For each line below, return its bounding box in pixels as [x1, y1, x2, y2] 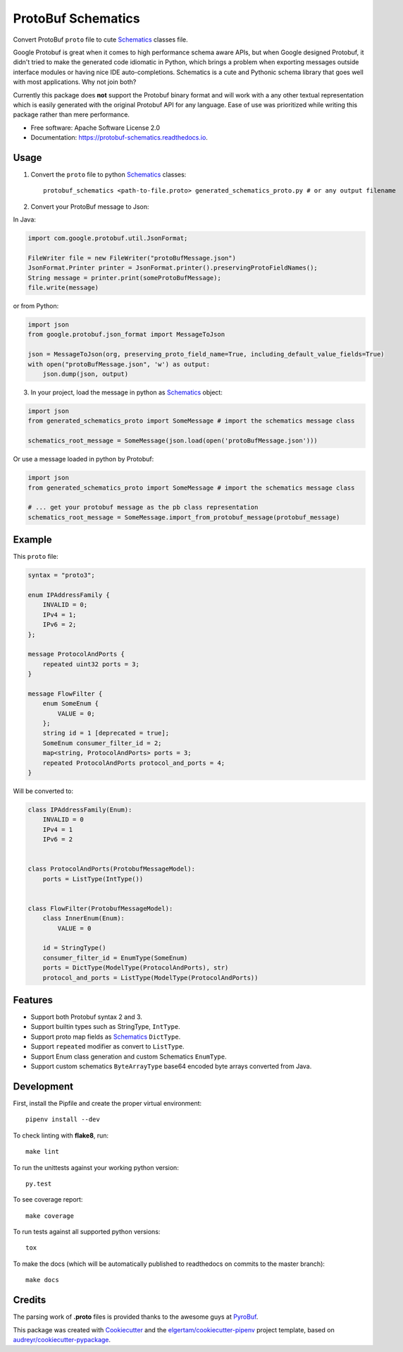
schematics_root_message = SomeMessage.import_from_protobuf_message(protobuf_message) [27, 513, 340, 521]
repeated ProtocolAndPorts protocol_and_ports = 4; [42, 759, 225, 767]
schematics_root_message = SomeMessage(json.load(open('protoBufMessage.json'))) [27, 437, 318, 445]
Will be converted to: [13, 787, 74, 795]
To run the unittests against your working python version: [13, 1163, 179, 1171]
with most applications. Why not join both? [13, 78, 137, 86]
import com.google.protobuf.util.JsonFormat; [27, 234, 188, 243]
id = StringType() [42, 944, 106, 952]
